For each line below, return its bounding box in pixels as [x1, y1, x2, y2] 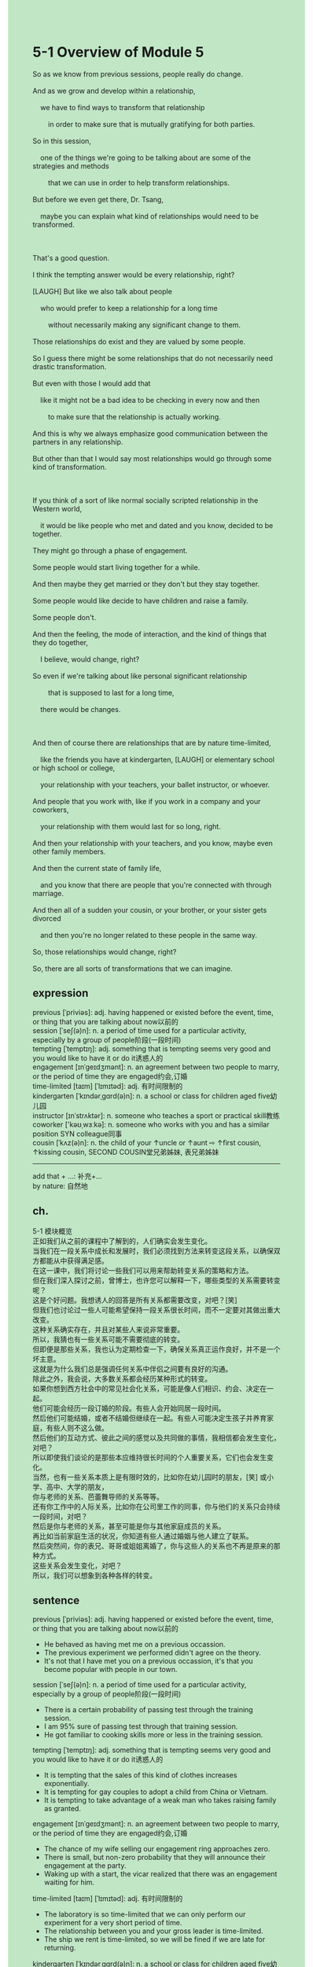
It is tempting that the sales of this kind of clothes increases [43, 1770, 238, 1780]
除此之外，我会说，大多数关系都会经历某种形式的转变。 [32, 1374, 212, 1383]
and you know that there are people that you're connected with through [39, 880, 272, 889]
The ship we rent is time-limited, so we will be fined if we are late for [43, 1935, 266, 1944]
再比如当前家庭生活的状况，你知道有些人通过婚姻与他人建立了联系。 [32, 1531, 253, 1541]
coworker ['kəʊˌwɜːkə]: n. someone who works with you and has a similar [32, 1120, 270, 1129]
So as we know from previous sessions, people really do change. [32, 69, 243, 79]
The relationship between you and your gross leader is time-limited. [43, 1926, 263, 1936]
